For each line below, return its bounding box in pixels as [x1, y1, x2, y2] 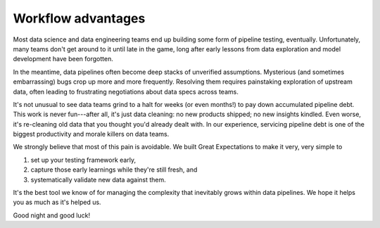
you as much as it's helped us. [13, 198, 101, 207]
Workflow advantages [13, 11, 146, 26]
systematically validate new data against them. [30, 175, 167, 184]
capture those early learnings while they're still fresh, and [30, 165, 198, 174]
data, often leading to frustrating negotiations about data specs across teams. [13, 87, 239, 96]
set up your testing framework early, [30, 156, 137, 164]
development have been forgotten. [13, 55, 114, 63]
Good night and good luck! [13, 211, 91, 220]
